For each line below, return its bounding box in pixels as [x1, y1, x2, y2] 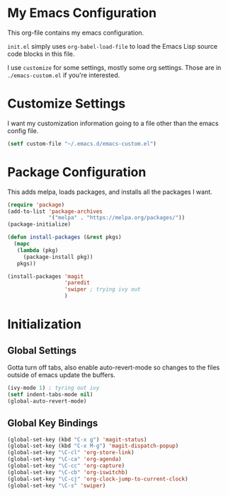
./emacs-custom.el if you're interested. [7, 71, 120, 79]
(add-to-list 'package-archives [7, 207, 103, 215]
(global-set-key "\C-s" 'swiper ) [7, 482, 106, 489]
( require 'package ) [7, 201, 65, 208]
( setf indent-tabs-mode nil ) [7, 391, 93, 398]
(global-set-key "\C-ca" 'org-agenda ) [7, 456, 122, 463]
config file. [7, 126, 39, 135]
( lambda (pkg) [16, 246, 59, 254]
